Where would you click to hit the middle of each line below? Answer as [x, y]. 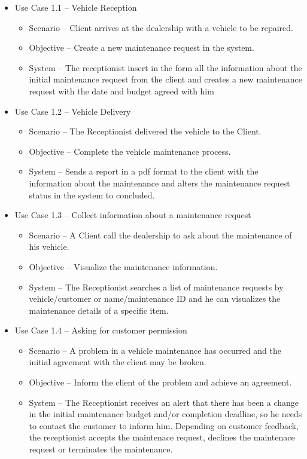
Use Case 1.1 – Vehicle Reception [76, 7]
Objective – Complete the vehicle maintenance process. [130, 151]
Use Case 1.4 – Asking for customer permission [101, 330]
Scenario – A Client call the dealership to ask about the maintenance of [160, 235]
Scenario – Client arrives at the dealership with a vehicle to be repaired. [161, 27]
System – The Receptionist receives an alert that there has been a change [164, 402]
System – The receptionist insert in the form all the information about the [165, 67]
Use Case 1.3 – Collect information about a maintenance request [133, 215]
